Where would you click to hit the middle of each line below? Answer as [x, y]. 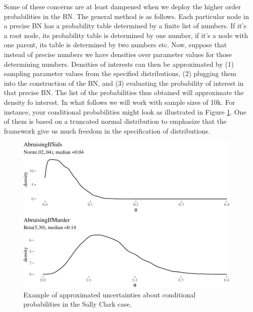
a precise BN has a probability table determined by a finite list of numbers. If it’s [125, 26]
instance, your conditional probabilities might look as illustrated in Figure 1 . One [125, 111]
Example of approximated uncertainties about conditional [109, 294]
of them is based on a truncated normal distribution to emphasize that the [115, 121]
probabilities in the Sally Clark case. [78, 304]
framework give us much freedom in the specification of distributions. [107, 130]
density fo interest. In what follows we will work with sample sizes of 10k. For [120, 102]
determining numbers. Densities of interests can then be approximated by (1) [119, 64]
